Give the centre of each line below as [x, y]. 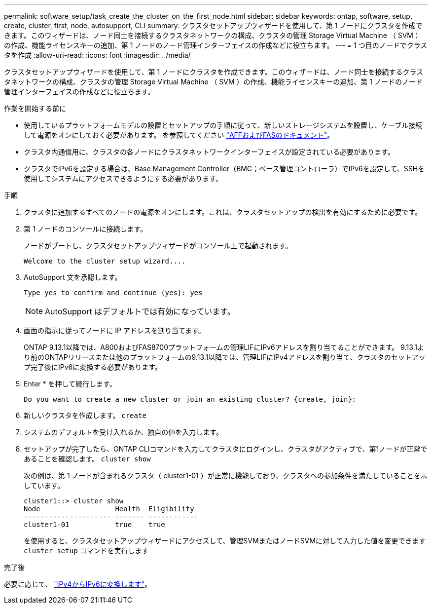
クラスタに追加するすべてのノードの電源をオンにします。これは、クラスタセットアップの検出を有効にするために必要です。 [223, 212]
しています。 [44, 485]
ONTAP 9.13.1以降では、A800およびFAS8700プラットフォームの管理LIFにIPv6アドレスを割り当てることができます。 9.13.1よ [224, 347]
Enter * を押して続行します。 [70, 384]
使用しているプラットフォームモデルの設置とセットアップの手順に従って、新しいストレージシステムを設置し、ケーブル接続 [223, 125]
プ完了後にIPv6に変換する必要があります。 [93, 367]
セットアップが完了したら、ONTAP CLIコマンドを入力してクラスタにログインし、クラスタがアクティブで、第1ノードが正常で [226, 449]
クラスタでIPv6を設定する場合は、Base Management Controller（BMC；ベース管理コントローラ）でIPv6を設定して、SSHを [224, 169]
